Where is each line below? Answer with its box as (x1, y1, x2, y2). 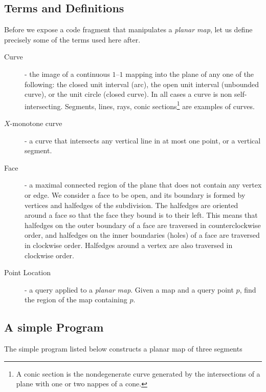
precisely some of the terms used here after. (4, 34, 141, 45)
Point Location (4, 267, 51, 278)
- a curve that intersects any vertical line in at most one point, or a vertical (25, 135, 261, 146)
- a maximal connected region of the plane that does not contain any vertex (25, 179, 262, 190)
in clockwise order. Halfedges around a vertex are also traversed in (25, 239, 233, 250)
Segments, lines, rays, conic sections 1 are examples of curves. (65, 99, 255, 111)
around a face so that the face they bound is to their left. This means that (25, 210, 258, 220)
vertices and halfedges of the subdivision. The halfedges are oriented (25, 199, 238, 210)
